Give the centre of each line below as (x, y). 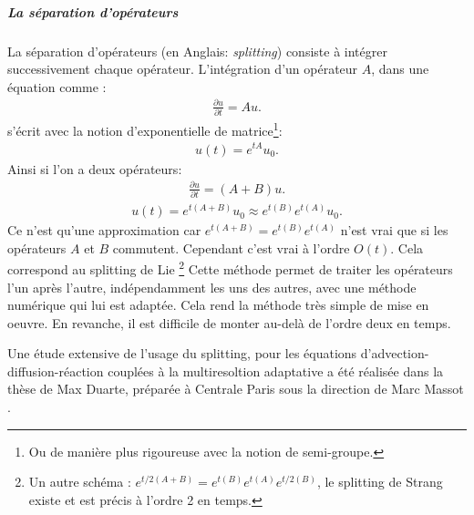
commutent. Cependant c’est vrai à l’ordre (231, 247)
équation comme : (57, 86)
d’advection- (395, 353)
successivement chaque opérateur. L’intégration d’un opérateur (183, 69)
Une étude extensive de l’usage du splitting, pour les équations (182, 353)
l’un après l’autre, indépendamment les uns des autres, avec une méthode (212, 287)
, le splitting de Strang (380, 482)
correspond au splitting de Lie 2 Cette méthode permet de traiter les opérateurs (230, 268)
